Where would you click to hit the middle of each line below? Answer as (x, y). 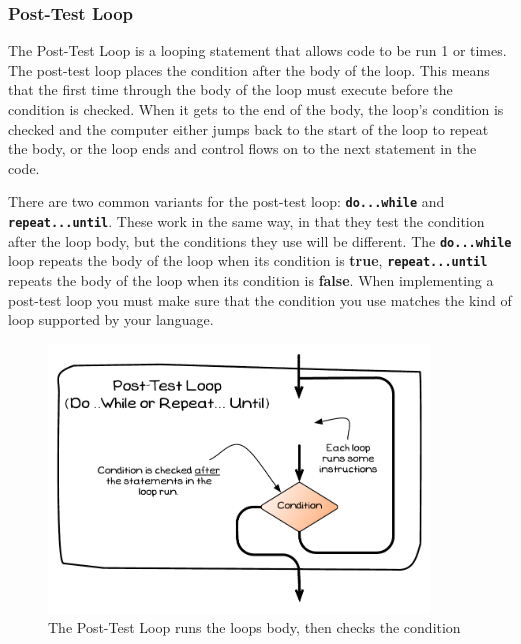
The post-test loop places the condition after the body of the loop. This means (249, 69)
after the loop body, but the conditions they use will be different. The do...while (260, 240)
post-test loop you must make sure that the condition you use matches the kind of (260, 299)
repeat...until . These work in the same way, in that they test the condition (246, 221)
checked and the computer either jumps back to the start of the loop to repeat (248, 128)
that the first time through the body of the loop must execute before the (230, 89)
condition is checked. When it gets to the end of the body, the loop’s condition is (256, 109)
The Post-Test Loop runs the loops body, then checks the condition (254, 627)
